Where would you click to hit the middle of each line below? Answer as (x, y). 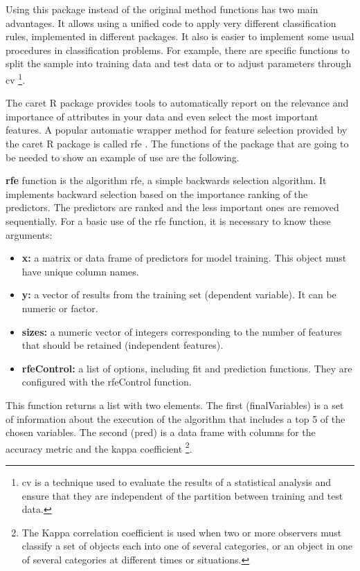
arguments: (29, 234)
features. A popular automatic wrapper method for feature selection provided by (177, 130)
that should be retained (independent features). (123, 345)
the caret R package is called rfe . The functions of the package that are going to (177, 143)
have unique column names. (80, 271)
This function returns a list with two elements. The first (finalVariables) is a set (175, 405)
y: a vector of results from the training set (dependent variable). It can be (179, 294)
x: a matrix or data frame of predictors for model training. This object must (184, 258)
